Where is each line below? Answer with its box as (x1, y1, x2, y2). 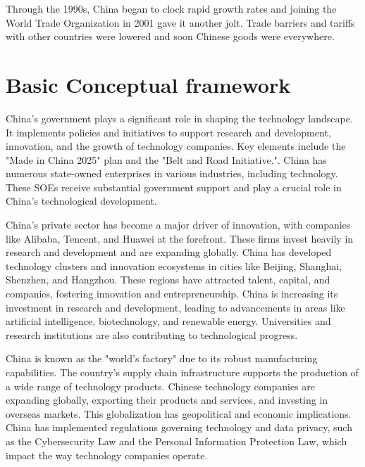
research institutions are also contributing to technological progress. (6, 327, 298, 342)
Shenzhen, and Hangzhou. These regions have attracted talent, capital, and (6, 272, 330, 287)
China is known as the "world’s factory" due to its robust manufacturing (6, 351, 318, 366)
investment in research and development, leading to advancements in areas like (6, 300, 345, 314)
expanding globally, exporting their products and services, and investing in (6, 392, 328, 407)
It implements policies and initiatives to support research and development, (6, 124, 331, 139)
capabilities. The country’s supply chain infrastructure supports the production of (6, 365, 359, 379)
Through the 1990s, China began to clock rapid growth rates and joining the (6, 1, 337, 15)
